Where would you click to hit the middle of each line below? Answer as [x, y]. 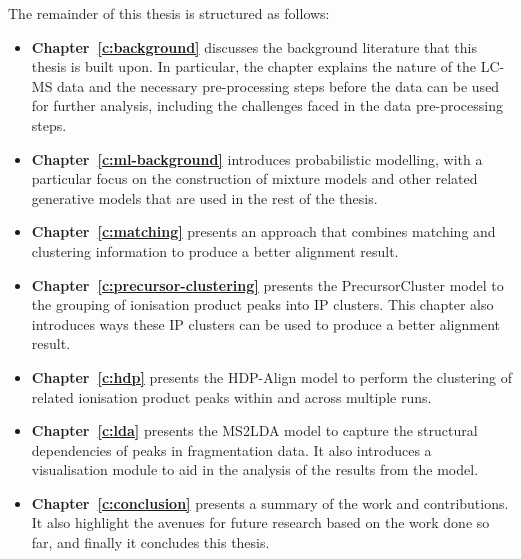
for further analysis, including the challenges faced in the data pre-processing [267, 105]
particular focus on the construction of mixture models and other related [254, 178]
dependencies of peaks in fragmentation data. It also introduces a [231, 449]
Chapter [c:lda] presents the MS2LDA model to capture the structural [254, 430]
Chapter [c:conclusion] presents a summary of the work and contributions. [270, 502]
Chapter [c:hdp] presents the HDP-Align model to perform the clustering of [271, 376]
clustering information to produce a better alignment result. [215, 250]
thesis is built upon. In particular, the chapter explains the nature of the [254, 66]
